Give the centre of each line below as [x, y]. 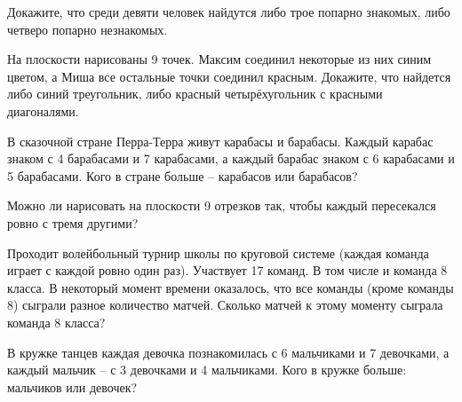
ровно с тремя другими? [73, 222]
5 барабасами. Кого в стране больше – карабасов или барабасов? [183, 175]
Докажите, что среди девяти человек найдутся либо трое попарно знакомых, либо [229, 12]
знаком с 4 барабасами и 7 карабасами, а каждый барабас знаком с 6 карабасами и [231, 158]
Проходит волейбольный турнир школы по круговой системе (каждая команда [218, 252]
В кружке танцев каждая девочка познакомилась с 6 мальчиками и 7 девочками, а [228, 352]
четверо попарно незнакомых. [88, 29]
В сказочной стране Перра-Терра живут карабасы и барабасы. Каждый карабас [220, 141]
